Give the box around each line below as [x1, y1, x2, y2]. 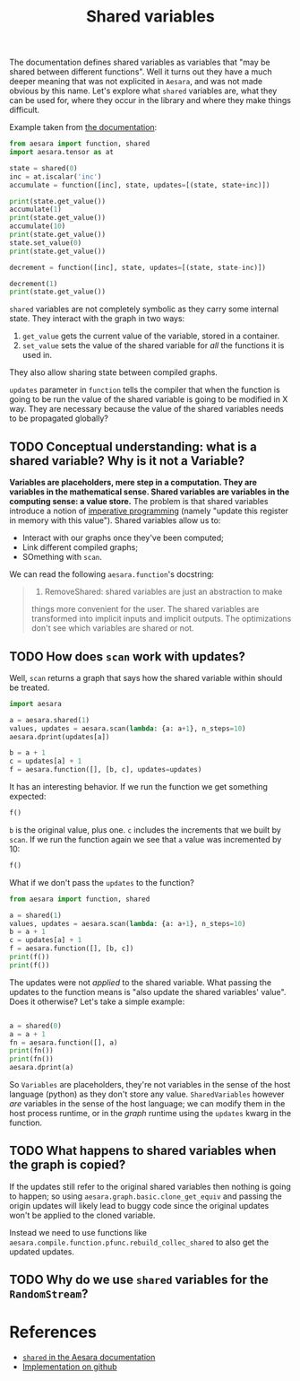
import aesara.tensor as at [9, 148, 115, 157]
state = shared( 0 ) [9, 163, 78, 172]
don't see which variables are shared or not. [30, 623, 194, 634]
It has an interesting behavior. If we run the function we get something [9, 782, 269, 792]
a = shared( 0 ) [9, 1021, 63, 1030]
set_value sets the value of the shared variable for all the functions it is [21, 340, 285, 351]
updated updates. [9, 1246, 74, 1257]
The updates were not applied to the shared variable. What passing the [9, 976, 271, 988]
